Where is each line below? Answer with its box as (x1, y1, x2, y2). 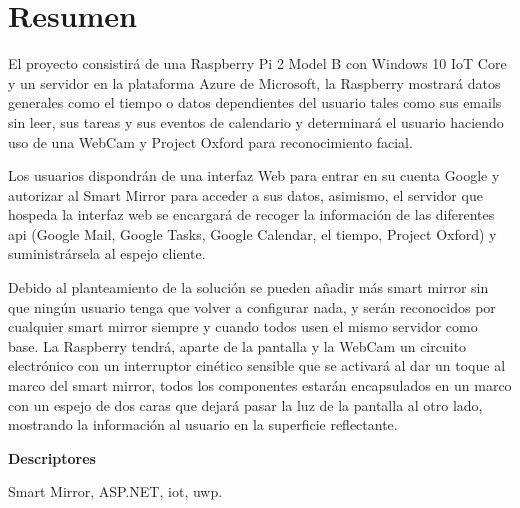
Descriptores (8, 447, 96, 468)
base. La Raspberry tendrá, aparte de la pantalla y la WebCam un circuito (8, 335, 467, 356)
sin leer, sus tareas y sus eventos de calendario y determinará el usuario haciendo (8, 111, 504, 132)
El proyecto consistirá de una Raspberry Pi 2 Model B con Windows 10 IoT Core (8, 53, 507, 74)
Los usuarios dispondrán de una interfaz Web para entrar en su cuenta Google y (8, 165, 500, 186)
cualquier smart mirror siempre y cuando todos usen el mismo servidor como (8, 316, 478, 337)
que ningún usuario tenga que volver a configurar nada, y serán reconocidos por (8, 296, 496, 317)
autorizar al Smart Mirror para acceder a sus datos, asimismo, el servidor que (8, 184, 483, 205)
